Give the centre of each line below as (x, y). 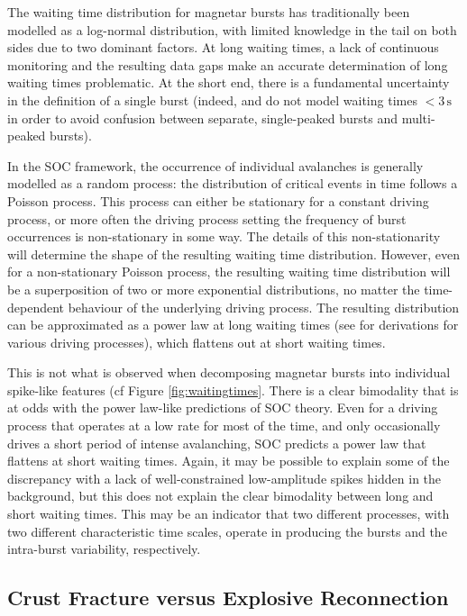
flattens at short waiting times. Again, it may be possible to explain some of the (229, 461)
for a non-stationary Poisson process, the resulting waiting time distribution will (229, 272)
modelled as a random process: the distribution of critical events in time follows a (233, 183)
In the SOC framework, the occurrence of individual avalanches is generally (215, 165)
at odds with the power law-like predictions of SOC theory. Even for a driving (223, 408)
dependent (36, 307)
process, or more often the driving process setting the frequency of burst (207, 218)
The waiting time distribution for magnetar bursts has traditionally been (209, 12)
